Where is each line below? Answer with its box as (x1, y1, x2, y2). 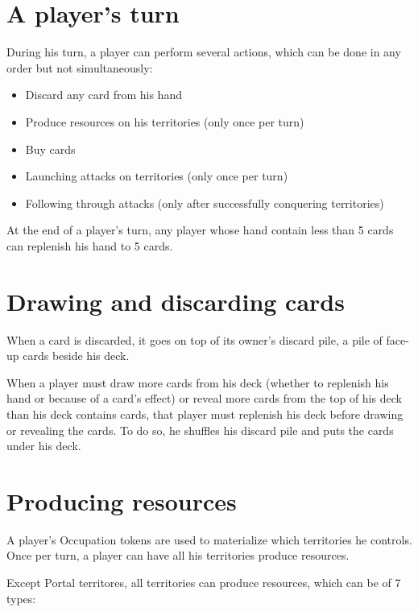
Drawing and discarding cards (6, 284, 345, 317)
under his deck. (6, 437, 81, 454)
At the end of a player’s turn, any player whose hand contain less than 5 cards (6, 221, 394, 238)
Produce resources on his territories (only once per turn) (25, 113, 304, 130)
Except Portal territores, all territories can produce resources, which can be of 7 (6, 574, 401, 591)
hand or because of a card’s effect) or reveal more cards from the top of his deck (6, 390, 402, 407)
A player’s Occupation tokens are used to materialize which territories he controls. (6, 531, 412, 548)
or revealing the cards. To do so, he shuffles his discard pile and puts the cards (6, 421, 394, 438)
